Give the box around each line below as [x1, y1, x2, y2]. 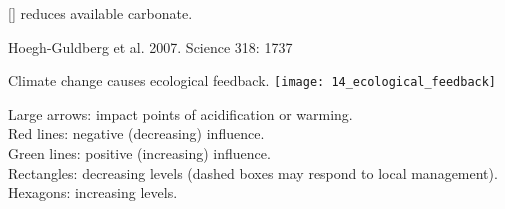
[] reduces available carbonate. [8, 3, 193, 23]
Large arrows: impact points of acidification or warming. [8, 103, 353, 124]
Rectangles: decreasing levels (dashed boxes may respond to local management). [8, 162, 498, 183]
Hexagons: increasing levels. [8, 182, 178, 203]
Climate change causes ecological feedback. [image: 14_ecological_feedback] [8, 70, 497, 91]
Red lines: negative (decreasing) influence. [8, 123, 265, 144]
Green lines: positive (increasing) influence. [8, 143, 271, 164]
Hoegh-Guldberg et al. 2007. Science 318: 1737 [8, 36, 293, 57]
